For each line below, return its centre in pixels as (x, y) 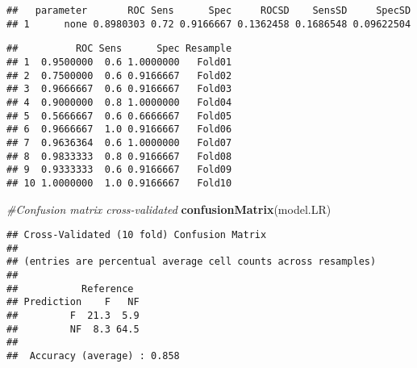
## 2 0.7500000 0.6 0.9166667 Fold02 (119, 75)
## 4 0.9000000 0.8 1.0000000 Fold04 (119, 102)
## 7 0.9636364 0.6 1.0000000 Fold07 (119, 142)
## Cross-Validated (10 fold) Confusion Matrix (137, 235)
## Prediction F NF (73, 302)
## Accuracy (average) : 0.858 (93, 356)
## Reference (70, 289)
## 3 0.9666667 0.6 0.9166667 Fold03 (119, 89)
